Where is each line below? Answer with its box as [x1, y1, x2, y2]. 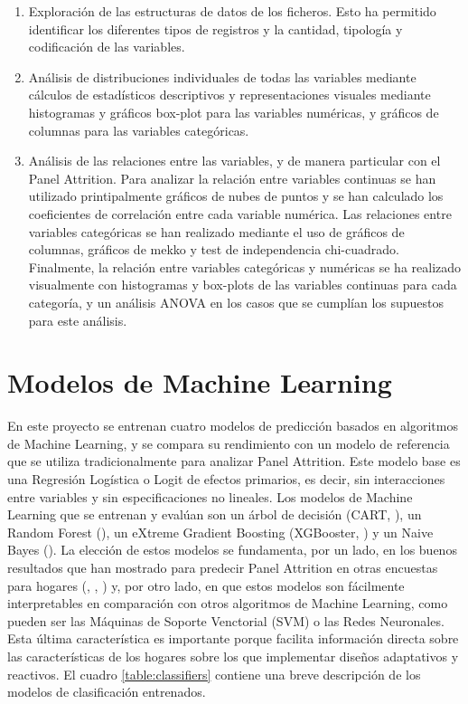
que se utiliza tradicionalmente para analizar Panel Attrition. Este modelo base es [7, 452, 461, 471]
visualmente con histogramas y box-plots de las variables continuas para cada [28, 275, 457, 294]
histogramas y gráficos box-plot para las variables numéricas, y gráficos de [28, 102, 439, 121]
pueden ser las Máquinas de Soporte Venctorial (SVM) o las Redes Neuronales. [7, 611, 445, 630]
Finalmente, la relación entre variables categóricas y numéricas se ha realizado [28, 257, 462, 276]
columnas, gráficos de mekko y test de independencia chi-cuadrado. [28, 240, 399, 259]
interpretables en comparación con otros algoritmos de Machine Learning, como [7, 594, 448, 613]
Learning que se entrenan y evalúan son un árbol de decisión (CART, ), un [7, 505, 422, 524]
